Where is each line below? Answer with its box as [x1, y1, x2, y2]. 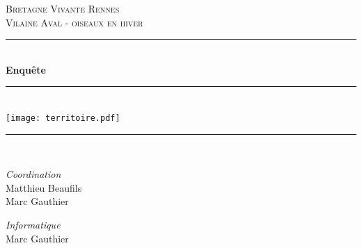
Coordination [6, 167, 61, 181]
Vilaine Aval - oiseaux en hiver [6, 15, 143, 29]
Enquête [6, 62, 46, 76]
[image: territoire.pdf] [6, 113, 120, 123]
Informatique [6, 217, 61, 231]
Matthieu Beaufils [6, 180, 82, 195]
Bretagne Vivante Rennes [6, 1, 120, 15]
